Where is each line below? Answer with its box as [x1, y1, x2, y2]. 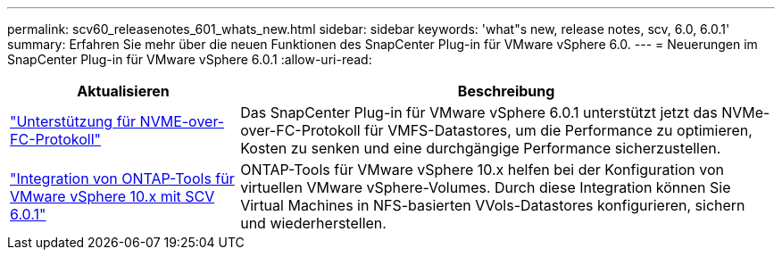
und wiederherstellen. [240, 214, 387, 232]
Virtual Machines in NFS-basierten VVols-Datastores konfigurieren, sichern [240, 196, 745, 214]
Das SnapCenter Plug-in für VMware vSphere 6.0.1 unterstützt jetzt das [240, 104, 718, 121]
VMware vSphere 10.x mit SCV [10, 187, 215, 205]
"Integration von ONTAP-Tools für [10, 170, 235, 187]
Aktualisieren [77, 82, 170, 100]
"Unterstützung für [10, 112, 137, 130]
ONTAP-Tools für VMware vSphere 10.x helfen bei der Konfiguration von [240, 161, 724, 178]
